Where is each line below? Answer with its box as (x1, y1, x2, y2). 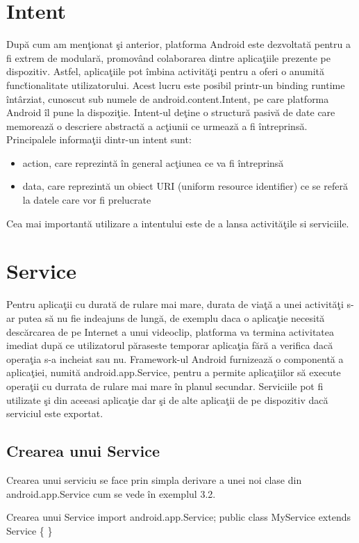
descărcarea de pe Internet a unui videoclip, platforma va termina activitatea (6, 324, 334, 339)
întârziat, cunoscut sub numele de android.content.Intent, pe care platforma (6, 91, 329, 106)
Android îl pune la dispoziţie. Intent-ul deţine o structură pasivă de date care (6, 105, 335, 120)
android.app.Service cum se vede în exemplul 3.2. (6, 486, 216, 501)
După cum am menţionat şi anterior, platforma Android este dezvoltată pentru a (6, 37, 351, 51)
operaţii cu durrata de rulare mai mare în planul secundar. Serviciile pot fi (6, 378, 324, 393)
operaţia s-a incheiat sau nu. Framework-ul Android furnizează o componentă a (6, 351, 344, 366)
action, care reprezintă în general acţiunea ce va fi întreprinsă (22, 155, 284, 170)
